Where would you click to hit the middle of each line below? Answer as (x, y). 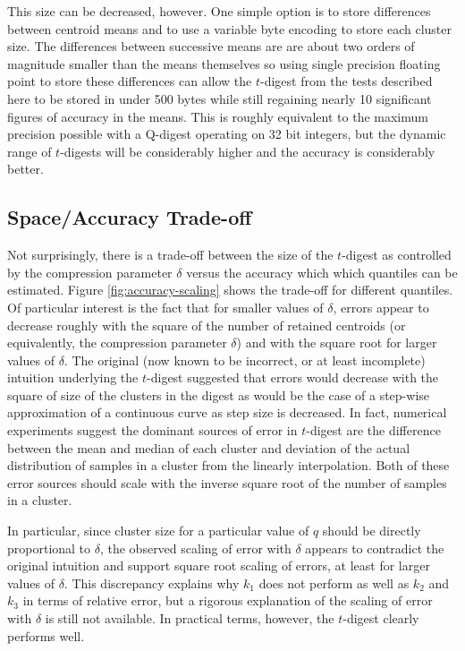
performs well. (46, 635)
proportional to (49, 548)
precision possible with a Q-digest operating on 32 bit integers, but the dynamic (227, 134)
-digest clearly (381, 618)
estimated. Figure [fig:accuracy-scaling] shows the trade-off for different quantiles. (230, 290)
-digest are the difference (373, 430)
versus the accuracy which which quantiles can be (322, 272)
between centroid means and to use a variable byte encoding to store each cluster (230, 28)
